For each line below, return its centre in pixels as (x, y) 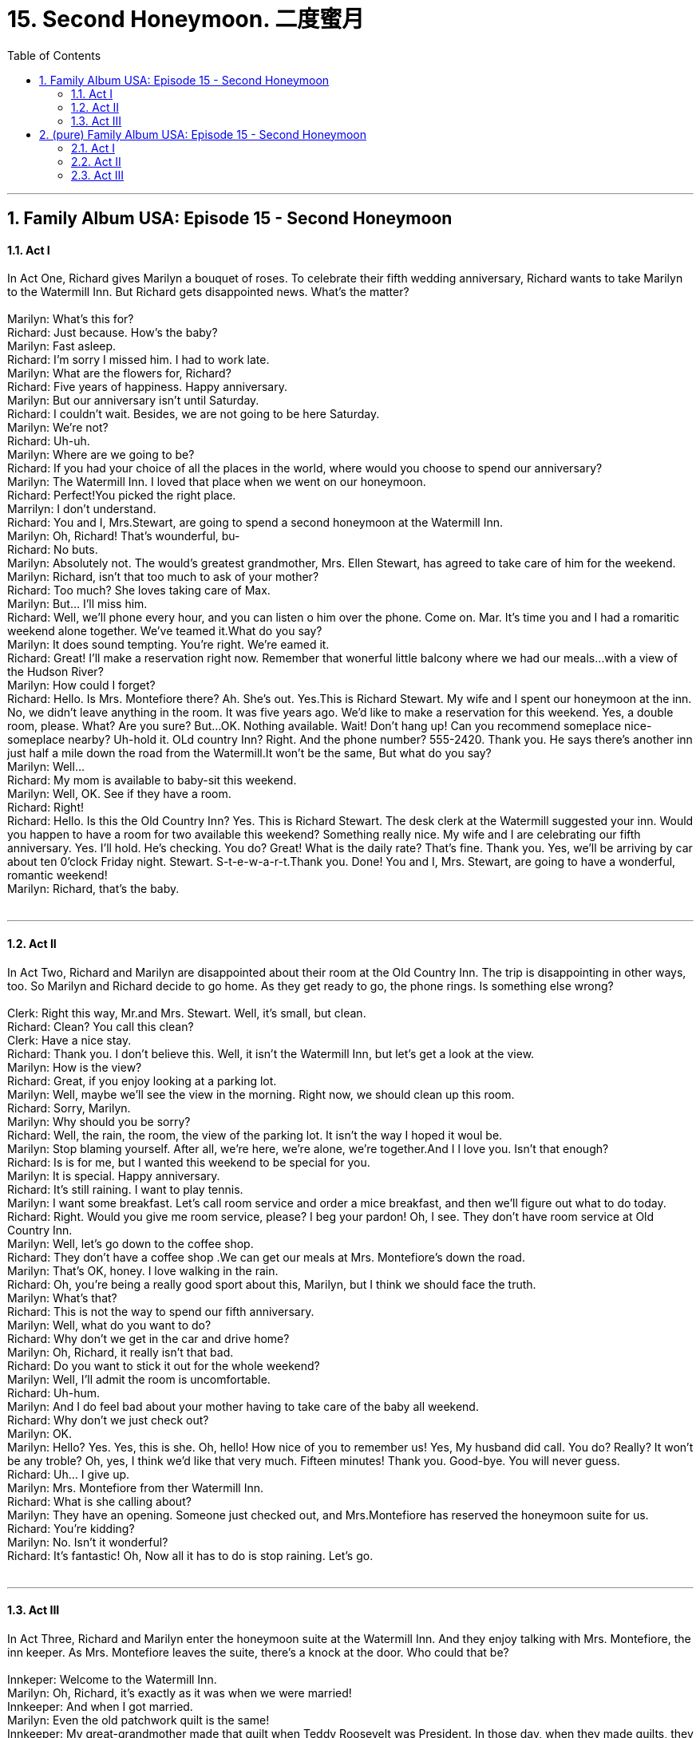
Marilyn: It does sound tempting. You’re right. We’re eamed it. (168, 645)
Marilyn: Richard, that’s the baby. (93, 889)
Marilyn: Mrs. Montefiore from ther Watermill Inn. (135, 1487)
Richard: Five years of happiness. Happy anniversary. (147, 387)
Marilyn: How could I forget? (81, 685)
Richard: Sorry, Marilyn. (69, 1108)
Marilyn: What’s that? (62, 1298)
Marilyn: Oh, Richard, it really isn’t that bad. (121, 1352)
